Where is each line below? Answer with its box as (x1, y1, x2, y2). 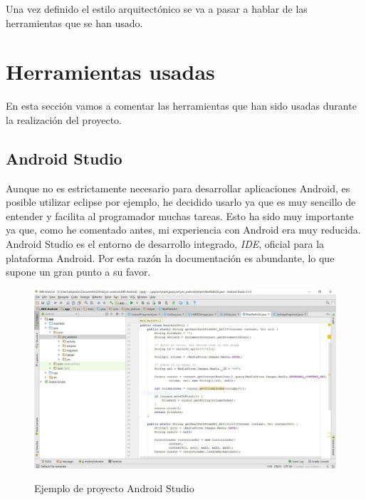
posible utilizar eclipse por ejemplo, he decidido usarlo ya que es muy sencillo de (6, 194, 356, 209)
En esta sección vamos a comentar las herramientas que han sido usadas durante (6, 98, 357, 113)
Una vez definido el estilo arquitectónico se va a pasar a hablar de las (6, 1, 308, 16)
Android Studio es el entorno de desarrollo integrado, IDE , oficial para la (6, 236, 325, 251)
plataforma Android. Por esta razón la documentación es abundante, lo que (6, 250, 335, 265)
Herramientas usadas (6, 57, 215, 86)
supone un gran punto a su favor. (6, 264, 151, 279)
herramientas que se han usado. (6, 15, 143, 30)
